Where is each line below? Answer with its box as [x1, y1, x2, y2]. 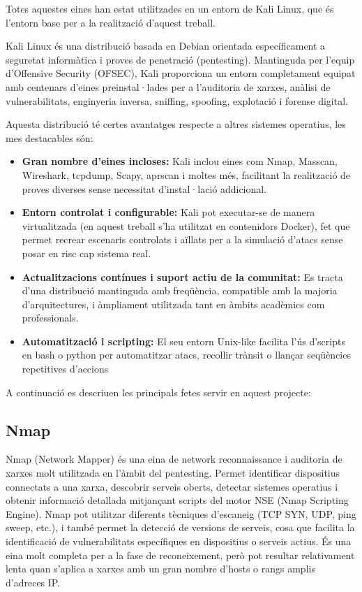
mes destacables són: [6, 130, 93, 145]
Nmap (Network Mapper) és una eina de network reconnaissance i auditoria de [6, 452, 342, 466]
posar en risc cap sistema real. [22, 245, 151, 260]
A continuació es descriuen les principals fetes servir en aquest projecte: [6, 384, 311, 399]
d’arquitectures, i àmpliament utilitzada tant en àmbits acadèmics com [22, 296, 325, 311]
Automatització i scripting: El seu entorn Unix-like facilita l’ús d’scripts [22, 333, 345, 348]
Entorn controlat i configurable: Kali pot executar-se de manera [22, 205, 315, 219]
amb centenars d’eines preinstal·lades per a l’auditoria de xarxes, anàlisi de [6, 79, 331, 94]
